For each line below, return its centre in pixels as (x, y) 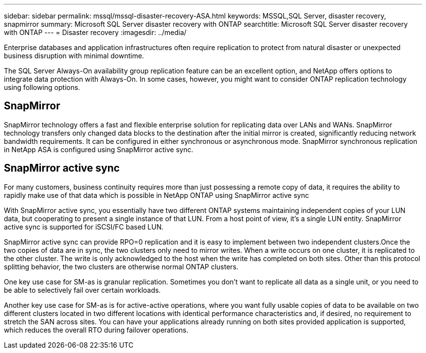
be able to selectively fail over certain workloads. (82, 290)
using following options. (42, 87)
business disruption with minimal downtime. (74, 56)
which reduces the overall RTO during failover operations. (96, 330)
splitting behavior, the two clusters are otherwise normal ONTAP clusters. (121, 266)
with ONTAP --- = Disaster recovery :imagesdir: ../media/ (95, 32)
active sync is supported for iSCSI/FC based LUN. (84, 227)
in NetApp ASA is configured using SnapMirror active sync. (99, 149)
